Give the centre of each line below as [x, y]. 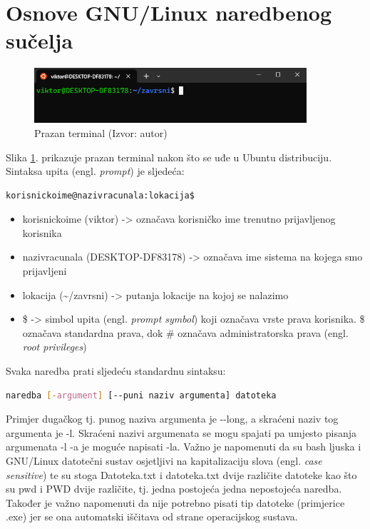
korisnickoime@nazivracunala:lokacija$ [100, 195]
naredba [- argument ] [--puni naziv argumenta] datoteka [141, 395]
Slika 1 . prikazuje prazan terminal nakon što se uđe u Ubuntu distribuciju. [169, 157]
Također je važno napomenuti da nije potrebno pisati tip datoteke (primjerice [175, 502]
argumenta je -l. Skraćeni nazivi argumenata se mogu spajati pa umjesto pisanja [181, 432]
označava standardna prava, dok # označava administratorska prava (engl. [185, 332]
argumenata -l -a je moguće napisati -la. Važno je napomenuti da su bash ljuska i [184, 447]
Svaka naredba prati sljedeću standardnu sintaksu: [116, 371]
